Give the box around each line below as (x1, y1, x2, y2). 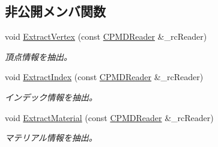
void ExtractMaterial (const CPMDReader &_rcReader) (5, 111, 214, 124)
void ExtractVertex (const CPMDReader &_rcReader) (5, 30, 207, 43)
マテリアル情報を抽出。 (5, 131, 97, 144)
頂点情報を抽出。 (5, 50, 72, 63)
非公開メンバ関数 (5, 2, 106, 20)
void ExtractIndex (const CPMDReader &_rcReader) (5, 70, 204, 83)
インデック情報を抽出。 (5, 90, 97, 103)
